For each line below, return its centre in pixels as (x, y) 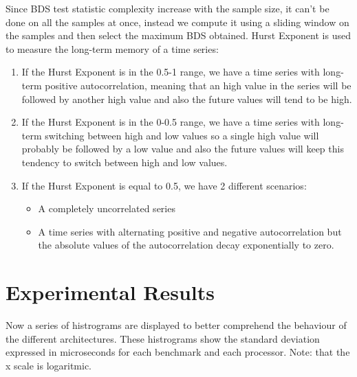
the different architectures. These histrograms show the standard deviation (163, 338)
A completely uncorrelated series (107, 208)
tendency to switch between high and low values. (125, 162)
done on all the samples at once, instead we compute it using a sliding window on (177, 22)
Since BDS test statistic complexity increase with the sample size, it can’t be (167, 8)
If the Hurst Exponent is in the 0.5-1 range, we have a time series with (171, 72)
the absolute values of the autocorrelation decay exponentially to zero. (186, 245)
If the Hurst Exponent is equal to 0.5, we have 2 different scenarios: (164, 185)
